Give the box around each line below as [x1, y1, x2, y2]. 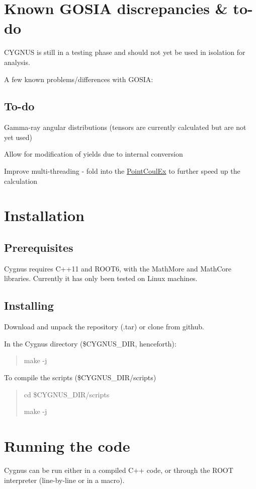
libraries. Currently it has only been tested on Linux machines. [4, 273, 198, 284]
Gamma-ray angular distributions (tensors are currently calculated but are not [4, 122, 246, 132]
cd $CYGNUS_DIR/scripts [24, 389, 110, 399]
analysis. [4, 56, 30, 67]
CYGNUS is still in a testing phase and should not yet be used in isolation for [4, 47, 245, 57]
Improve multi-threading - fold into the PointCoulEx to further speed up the [4, 166, 240, 176]
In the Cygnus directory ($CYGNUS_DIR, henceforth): [4, 338, 177, 348]
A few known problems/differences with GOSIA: [4, 74, 153, 84]
